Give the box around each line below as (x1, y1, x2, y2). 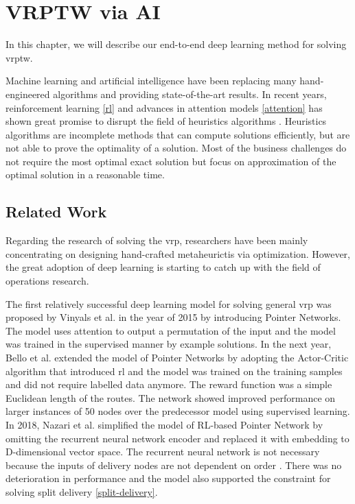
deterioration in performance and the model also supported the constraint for (5, 471, 331, 485)
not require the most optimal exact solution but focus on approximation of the (5, 154, 336, 168)
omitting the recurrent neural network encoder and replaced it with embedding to (5, 431, 350, 445)
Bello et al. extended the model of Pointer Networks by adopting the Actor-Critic (5, 350, 349, 365)
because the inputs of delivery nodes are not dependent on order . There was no (5, 457, 342, 472)
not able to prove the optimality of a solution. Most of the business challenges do (5, 141, 347, 155)
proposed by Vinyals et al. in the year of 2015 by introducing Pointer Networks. (5, 310, 341, 324)
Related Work (5, 201, 107, 222)
